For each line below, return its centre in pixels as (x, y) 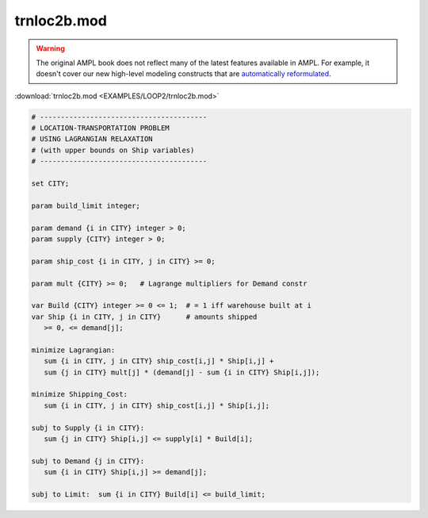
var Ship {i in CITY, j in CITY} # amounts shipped (144, 317)
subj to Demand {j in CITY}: (88, 461)
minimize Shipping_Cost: (80, 394)
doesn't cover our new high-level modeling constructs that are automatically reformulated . (184, 74)
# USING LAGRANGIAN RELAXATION (92, 139)
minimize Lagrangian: (73, 350)
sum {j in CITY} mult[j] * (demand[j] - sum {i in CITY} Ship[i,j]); (182, 372)
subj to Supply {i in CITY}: (88, 428)
